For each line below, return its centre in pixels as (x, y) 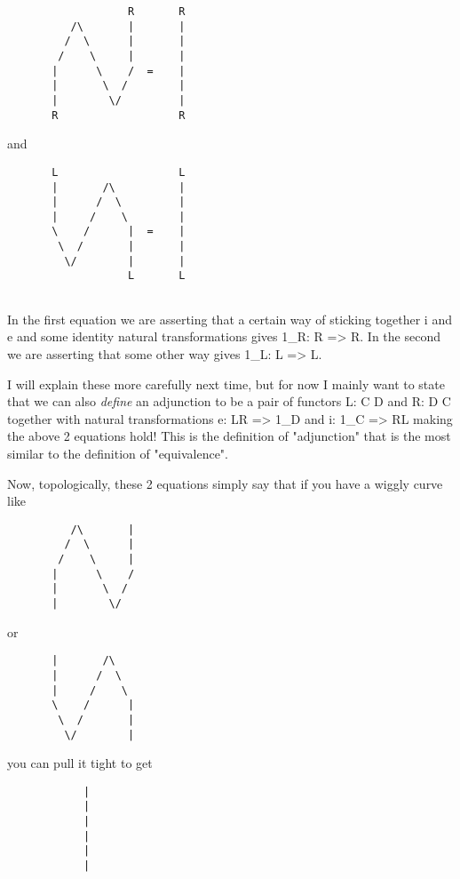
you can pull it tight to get (80, 763)
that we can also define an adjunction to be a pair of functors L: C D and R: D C (229, 401)
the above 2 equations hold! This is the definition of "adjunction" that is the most (229, 436)
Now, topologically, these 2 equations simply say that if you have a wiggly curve (225, 483)
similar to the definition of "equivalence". (118, 453)
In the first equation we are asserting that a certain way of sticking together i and (230, 319)
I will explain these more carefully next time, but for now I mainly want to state (226, 384)
